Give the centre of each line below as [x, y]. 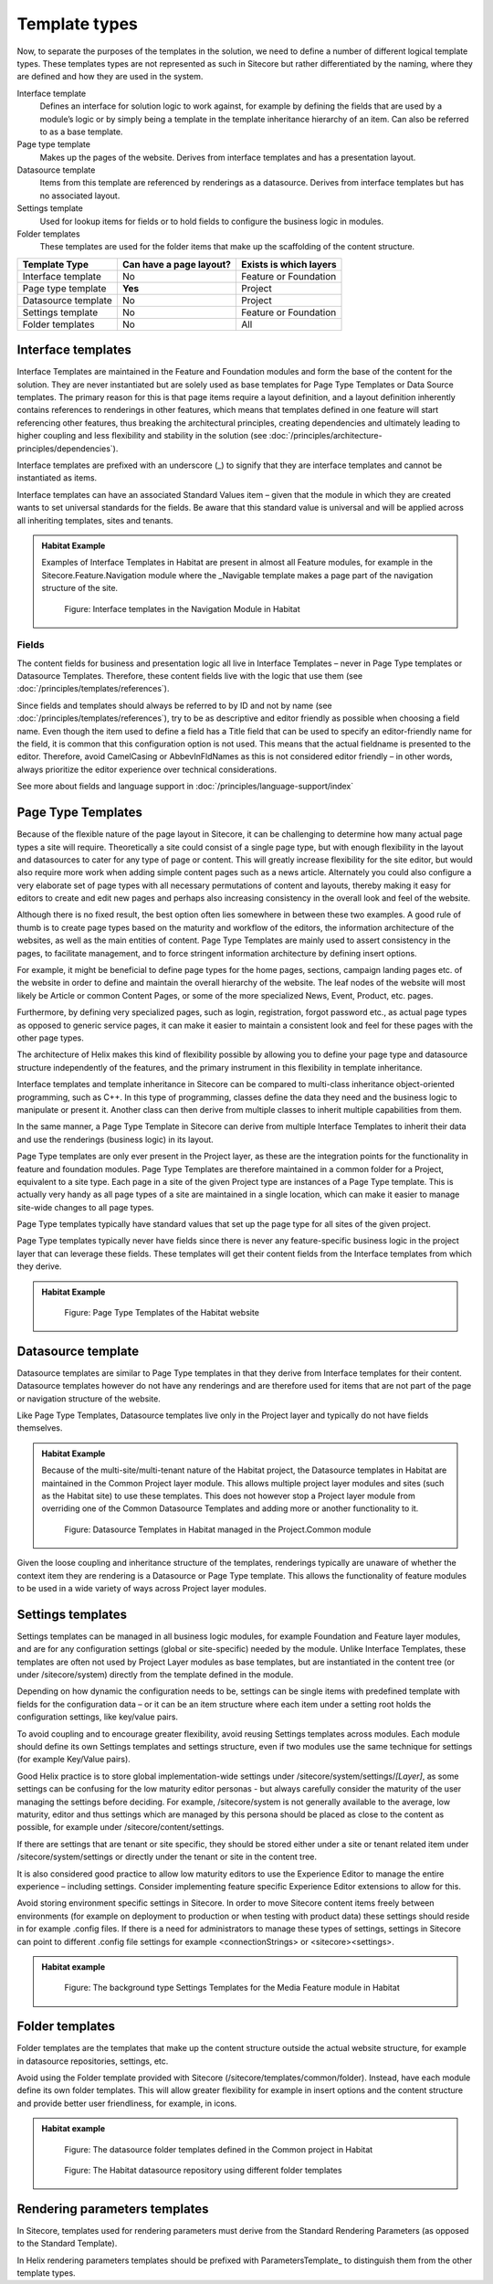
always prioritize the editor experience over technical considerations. [147, 769]
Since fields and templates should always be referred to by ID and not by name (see [174, 705]
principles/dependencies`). [68, 449]
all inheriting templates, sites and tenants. [95, 520]
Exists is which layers [289, 264]
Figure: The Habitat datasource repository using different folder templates [203, 2170]
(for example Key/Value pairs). [74, 1760]
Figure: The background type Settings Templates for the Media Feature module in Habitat [232, 1988]
